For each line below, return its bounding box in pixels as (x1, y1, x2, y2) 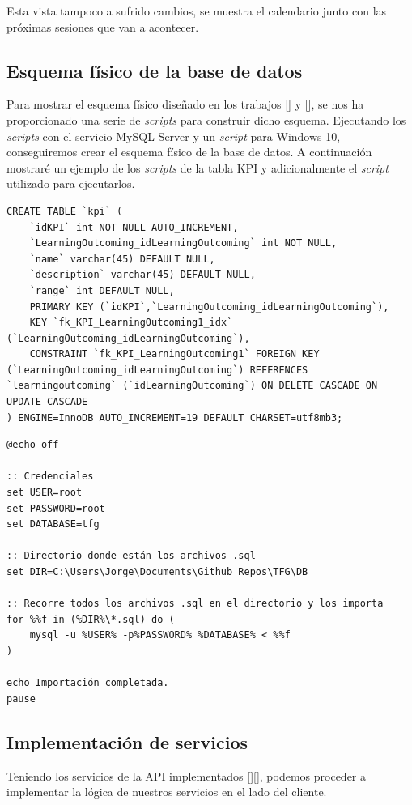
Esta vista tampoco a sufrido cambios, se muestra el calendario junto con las (6, 2, 387, 19)
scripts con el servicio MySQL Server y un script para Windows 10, (6, 127, 341, 144)
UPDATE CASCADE (6, 396, 88, 408)
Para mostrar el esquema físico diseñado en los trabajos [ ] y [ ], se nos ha (6, 96, 364, 113)
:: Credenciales (6, 471, 94, 483)
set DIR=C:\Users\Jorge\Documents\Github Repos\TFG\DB (6, 566, 308, 578)
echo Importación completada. (6, 677, 169, 689)
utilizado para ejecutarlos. (6, 175, 135, 192)
